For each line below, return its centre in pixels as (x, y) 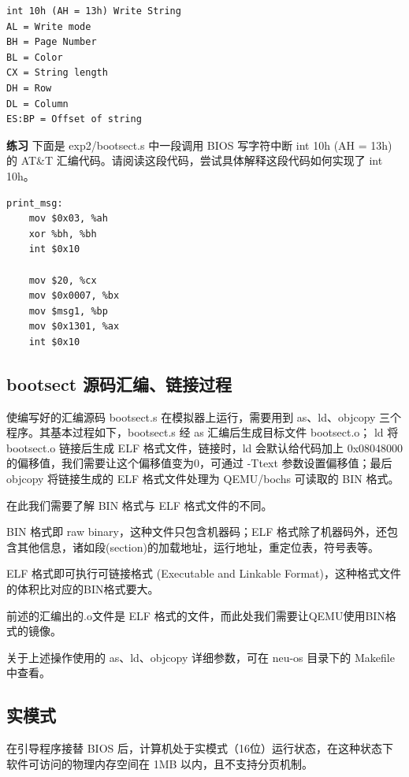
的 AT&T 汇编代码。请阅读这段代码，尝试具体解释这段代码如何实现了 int (195, 160)
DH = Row (29, 88)
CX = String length (57, 73)
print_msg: (35, 203)
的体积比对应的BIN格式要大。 (83, 589)
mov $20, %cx (63, 280)
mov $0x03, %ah (68, 219)
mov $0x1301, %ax (74, 327)
